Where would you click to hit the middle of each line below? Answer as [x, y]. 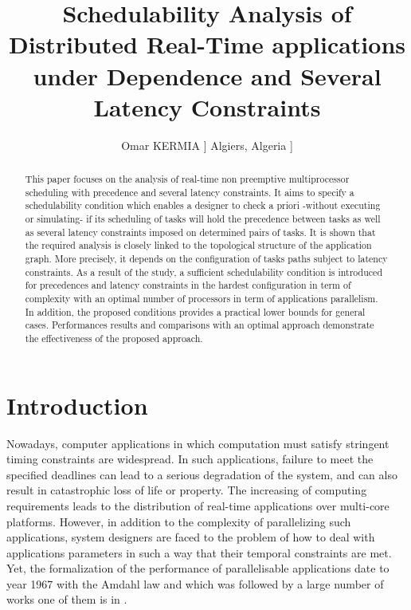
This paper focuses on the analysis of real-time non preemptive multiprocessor [187, 179]
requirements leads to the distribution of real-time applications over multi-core [198, 505]
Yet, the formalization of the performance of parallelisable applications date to [198, 568]
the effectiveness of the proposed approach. [114, 338]
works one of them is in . [67, 599]
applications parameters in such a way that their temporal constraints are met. [199, 552]
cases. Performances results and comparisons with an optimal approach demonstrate [200, 325]
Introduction [77, 405]
